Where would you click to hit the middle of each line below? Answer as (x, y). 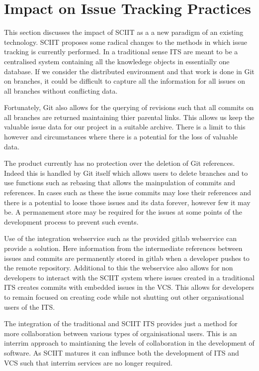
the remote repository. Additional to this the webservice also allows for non (119, 268)
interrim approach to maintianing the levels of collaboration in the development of (129, 343)
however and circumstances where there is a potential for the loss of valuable (121, 137)
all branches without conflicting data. (61, 90)
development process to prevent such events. (71, 221)
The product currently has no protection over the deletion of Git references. (120, 163)
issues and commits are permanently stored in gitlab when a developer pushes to (127, 258)
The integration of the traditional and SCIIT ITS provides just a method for (121, 323)
